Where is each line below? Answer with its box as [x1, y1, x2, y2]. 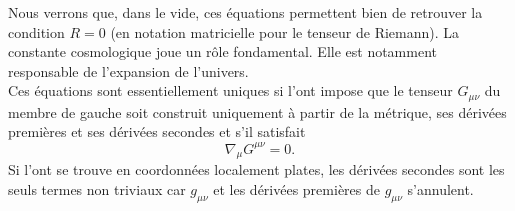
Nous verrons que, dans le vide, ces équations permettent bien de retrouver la [8, 2, 483, 22]
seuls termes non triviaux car [8, 178, 186, 199]
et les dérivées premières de [213, 178, 380, 199]
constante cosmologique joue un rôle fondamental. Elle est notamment [8, 41, 438, 62]
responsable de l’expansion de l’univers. [8, 60, 249, 81]
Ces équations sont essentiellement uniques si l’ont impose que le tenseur [8, 80, 453, 101]
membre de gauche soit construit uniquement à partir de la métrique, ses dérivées [8, 101, 507, 122]
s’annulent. [407, 178, 474, 199]
